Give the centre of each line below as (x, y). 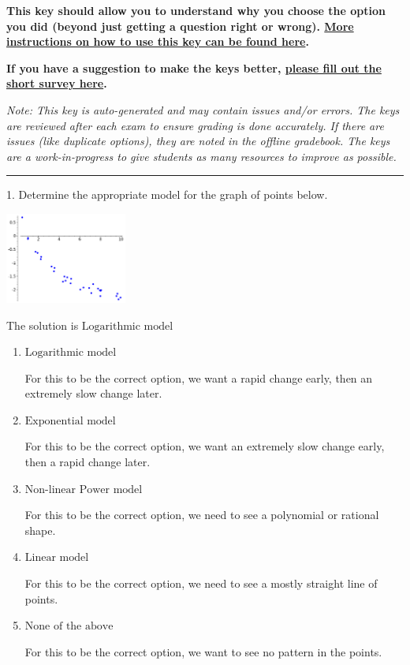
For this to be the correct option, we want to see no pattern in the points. (203, 651)
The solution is (43, 325)
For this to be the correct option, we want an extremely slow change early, (205, 446)
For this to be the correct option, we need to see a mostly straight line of (201, 583)
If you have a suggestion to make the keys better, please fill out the (194, 67)
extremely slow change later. (93, 393)
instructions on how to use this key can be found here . (158, 41)
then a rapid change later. (88, 462)
